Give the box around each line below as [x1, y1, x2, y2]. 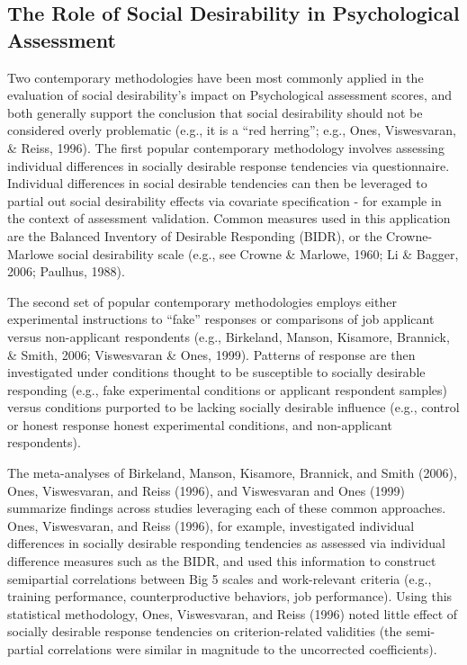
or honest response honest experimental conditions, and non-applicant [7, 415, 392, 434]
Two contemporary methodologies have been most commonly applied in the [7, 67, 424, 86]
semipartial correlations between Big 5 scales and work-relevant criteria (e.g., [7, 569, 432, 588]
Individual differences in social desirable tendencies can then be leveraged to [7, 174, 427, 193]
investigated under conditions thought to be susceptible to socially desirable [7, 363, 426, 382]
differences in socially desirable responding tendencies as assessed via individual [7, 534, 445, 553]
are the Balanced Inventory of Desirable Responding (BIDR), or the [7, 226, 382, 245]
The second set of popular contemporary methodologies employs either [7, 292, 397, 310]
